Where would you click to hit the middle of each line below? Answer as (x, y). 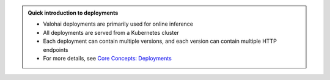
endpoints (56, 49)
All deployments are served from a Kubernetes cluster (111, 32)
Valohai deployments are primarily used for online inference (118, 24)
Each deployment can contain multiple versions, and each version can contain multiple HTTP (160, 41)
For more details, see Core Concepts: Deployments (108, 58)
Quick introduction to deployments (73, 13)
